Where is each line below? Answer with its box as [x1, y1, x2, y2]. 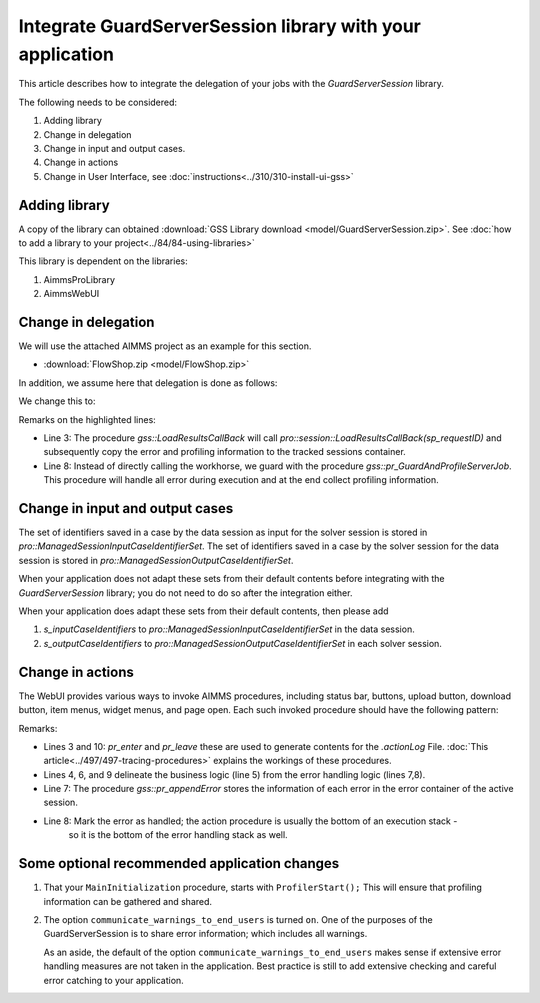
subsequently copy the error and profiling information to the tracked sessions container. [43, 446, 407, 458]
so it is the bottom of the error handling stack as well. [68, 829, 289, 841]
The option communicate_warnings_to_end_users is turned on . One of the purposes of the [43, 913, 434, 925]
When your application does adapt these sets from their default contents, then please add [18, 605, 389, 617]
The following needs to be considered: [18, 96, 178, 108]
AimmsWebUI [43, 288, 100, 300]
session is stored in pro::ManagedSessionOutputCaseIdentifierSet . [18, 554, 294, 566]
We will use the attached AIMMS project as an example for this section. [18, 340, 312, 352]
